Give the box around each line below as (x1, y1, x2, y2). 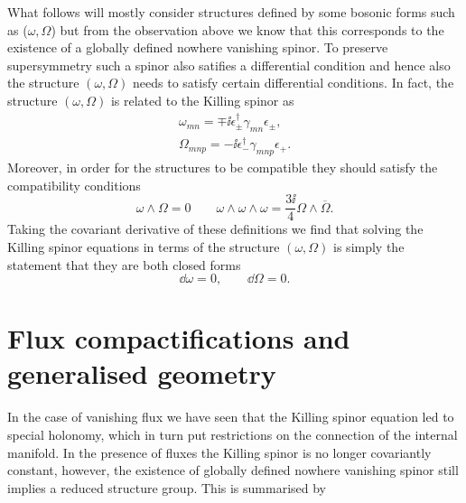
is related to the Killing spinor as (110, 90, 294, 109)
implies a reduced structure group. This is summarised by (7, 478, 326, 497)
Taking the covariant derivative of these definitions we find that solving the (7, 219, 424, 238)
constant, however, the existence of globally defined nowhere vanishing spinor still (7, 461, 459, 480)
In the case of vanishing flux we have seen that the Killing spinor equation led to (7, 407, 454, 426)
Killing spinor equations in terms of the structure (7, 237, 280, 256)
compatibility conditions (7, 175, 141, 194)
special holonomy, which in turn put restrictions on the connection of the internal (7, 425, 458, 444)
